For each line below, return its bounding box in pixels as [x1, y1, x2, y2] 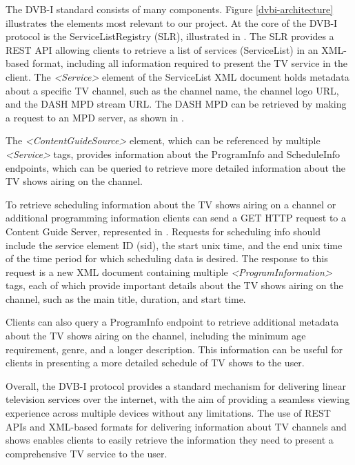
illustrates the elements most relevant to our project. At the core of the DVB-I [6, 15, 338, 30]
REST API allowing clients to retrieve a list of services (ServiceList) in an [6, 42, 318, 57]
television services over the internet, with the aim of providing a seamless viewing [6, 392, 350, 406]
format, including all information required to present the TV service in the [32, 56, 347, 70]
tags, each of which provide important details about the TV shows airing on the [6, 278, 343, 293]
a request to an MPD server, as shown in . [6, 110, 185, 124]
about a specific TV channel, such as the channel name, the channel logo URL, [6, 83, 339, 97]
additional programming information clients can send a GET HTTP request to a [6, 210, 347, 225]
